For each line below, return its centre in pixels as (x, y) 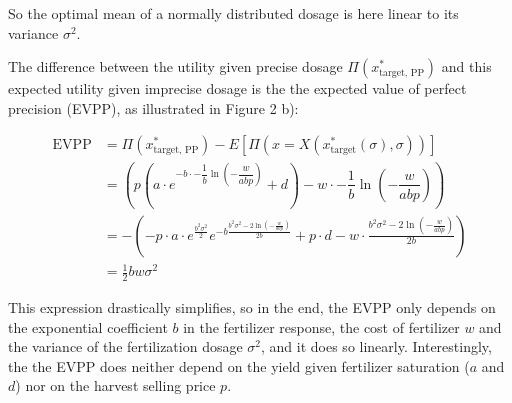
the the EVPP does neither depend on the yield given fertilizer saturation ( (239, 365)
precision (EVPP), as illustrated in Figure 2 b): (153, 107)
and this (466, 66)
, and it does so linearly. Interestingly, (376, 346)
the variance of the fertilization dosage (125, 346)
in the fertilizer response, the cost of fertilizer (321, 326)
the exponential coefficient (88, 326)
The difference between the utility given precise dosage (175, 66)
